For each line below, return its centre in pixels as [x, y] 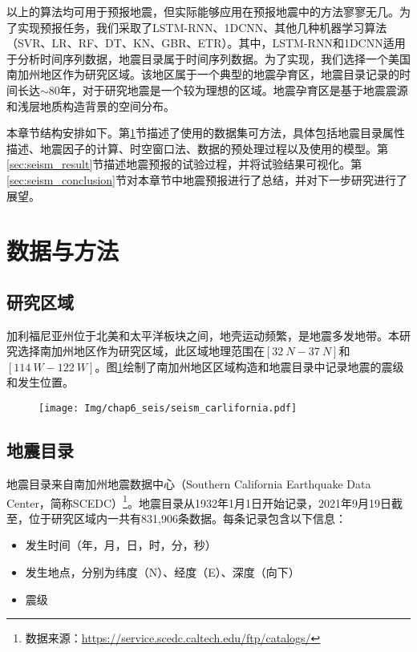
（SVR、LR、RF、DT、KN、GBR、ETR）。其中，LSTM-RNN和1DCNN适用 [206, 43]
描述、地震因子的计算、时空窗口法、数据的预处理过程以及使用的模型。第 [197, 148]
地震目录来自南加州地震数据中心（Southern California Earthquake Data [189, 483]
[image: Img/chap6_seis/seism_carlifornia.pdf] [168, 409]
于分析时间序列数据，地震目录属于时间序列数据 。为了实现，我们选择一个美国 [208, 58]
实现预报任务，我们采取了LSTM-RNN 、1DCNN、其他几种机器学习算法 [202, 27]
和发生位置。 [40, 382]
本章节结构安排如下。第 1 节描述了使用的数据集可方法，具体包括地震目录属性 [206, 133]
